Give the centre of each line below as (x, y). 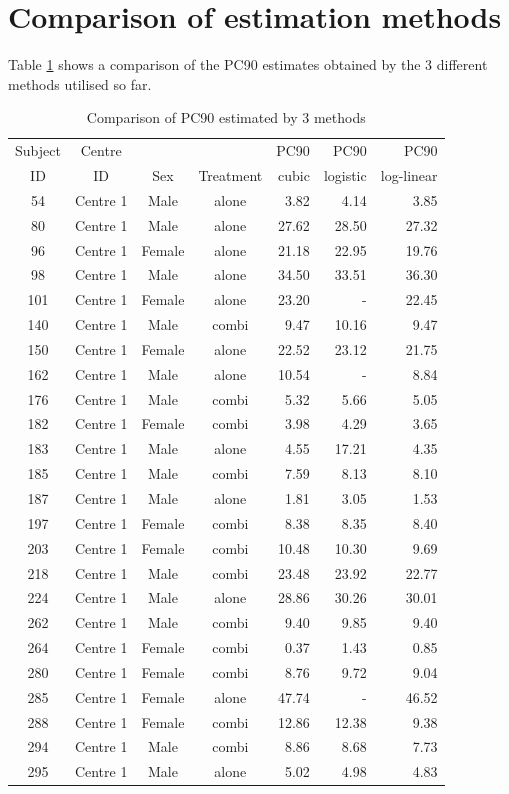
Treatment (230, 175)
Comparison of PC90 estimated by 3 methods (226, 117)
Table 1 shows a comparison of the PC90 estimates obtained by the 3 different (248, 64)
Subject (38, 150)
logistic (345, 175)
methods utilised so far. (80, 83)
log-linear (409, 175)
